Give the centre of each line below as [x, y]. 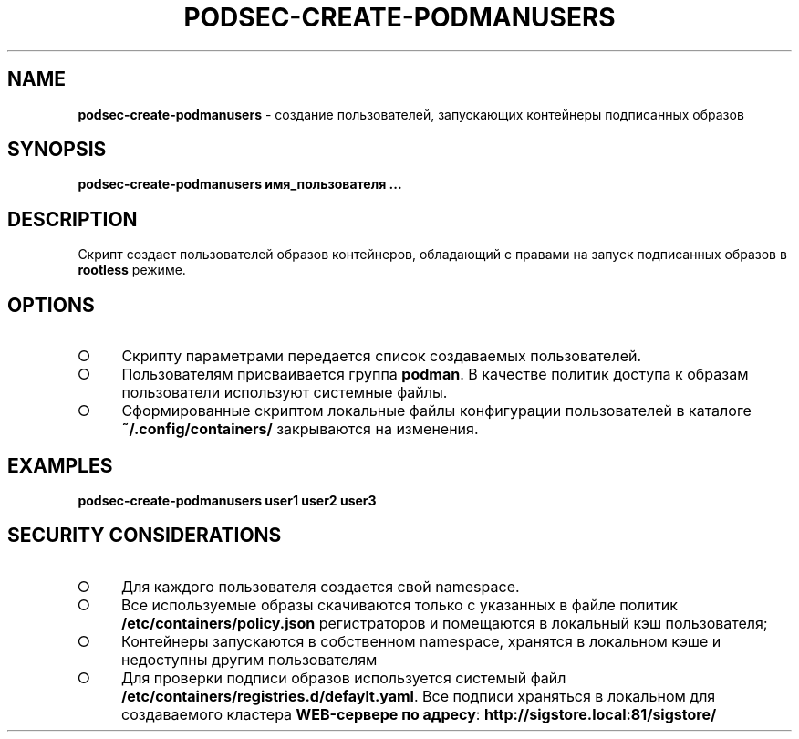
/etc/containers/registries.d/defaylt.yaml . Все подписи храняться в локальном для [419, 696]
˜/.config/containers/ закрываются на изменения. [300, 429]
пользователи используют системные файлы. [285, 393]
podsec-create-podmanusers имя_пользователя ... [240, 184]
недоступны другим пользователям [249, 659]
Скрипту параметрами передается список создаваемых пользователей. [382, 356]
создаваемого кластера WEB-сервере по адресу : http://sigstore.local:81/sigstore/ [419, 714]
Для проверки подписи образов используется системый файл [344, 677]
